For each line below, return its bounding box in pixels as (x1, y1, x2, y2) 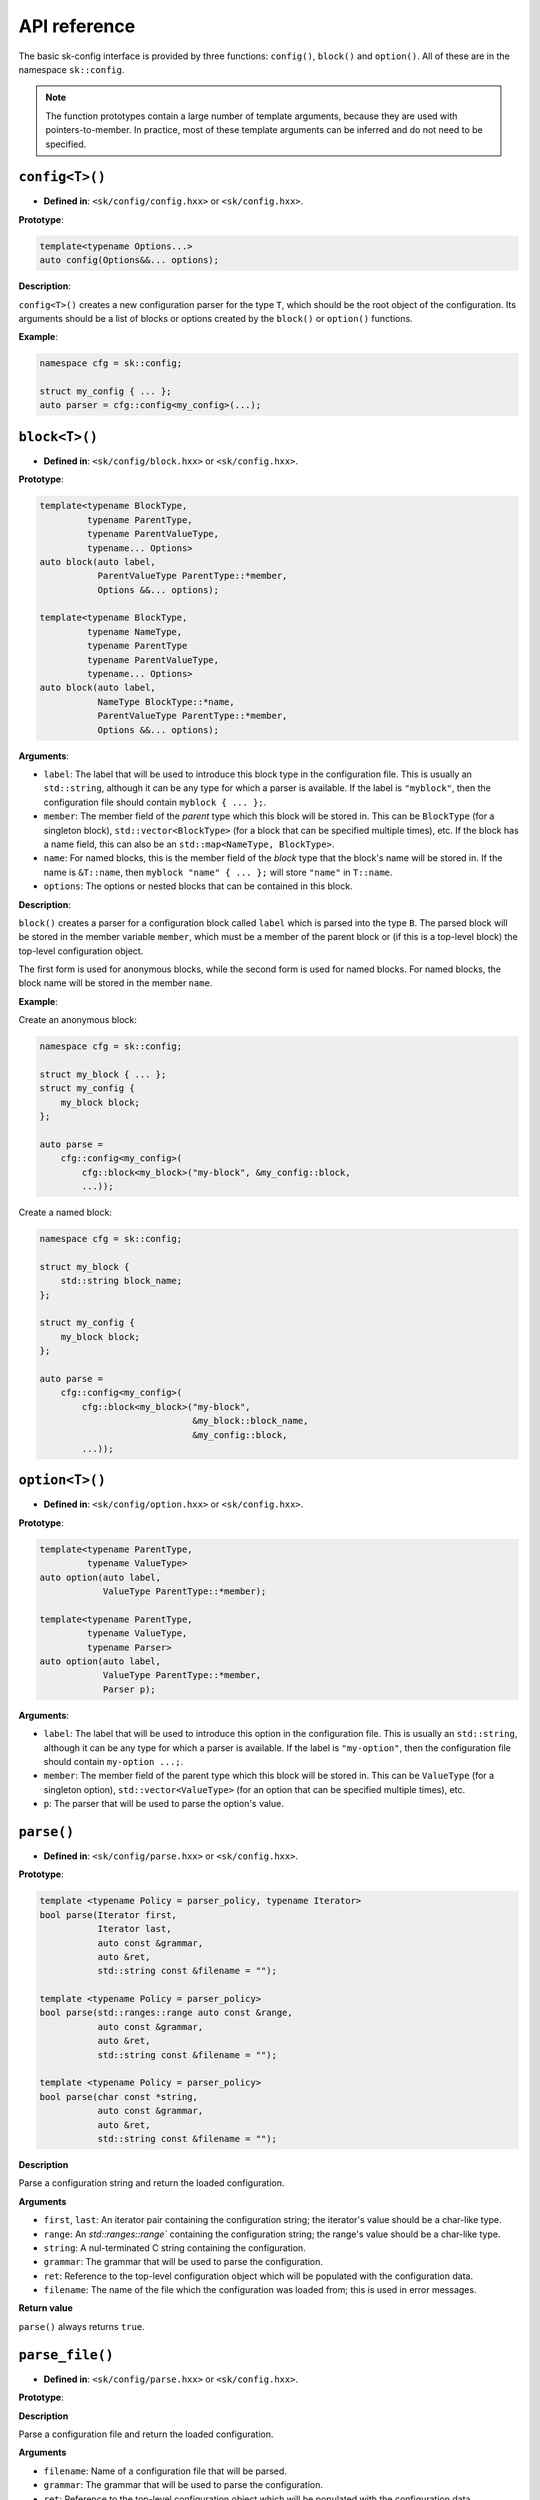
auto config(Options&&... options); (39, 255, 220, 266)
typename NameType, (86, 626, 183, 637)
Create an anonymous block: (18, 1014, 137, 1026)
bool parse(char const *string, (39, 2091, 199, 2102)
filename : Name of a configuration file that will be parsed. (43, 2465, 287, 2477)
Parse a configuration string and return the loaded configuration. (18, 2177, 285, 2189)
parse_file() (18, 2346, 114, 2363)
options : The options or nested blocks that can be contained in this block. (43, 880, 354, 892)
